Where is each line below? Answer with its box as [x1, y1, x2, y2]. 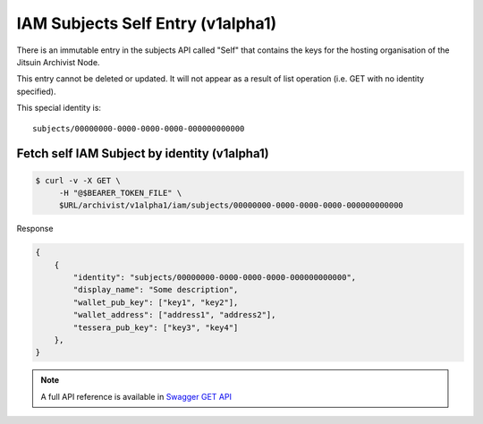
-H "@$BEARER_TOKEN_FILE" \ [58, 188, 182, 198]
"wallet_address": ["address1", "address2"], [72, 310, 276, 320]
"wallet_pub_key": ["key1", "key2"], [72, 297, 239, 308]
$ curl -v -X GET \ [35, 175, 121, 185]
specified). [16, 86, 56, 97]
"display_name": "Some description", [72, 284, 239, 295]
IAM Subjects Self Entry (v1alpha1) [16, 13, 277, 33]
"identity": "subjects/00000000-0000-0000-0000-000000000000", [72, 273, 357, 283]
